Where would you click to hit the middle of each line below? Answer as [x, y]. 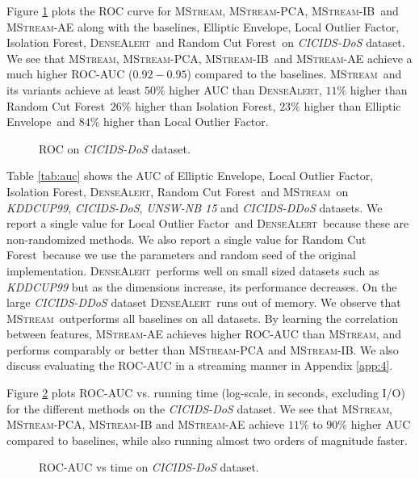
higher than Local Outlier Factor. [186, 122]
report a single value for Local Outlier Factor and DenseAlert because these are [208, 223]
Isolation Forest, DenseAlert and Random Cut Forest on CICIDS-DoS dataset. [206, 42]
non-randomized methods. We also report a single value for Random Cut [186, 239]
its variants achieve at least [74, 89]
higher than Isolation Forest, [205, 105]
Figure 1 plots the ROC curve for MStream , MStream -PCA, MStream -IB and [203, 10]
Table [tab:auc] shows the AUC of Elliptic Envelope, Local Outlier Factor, [190, 176]
